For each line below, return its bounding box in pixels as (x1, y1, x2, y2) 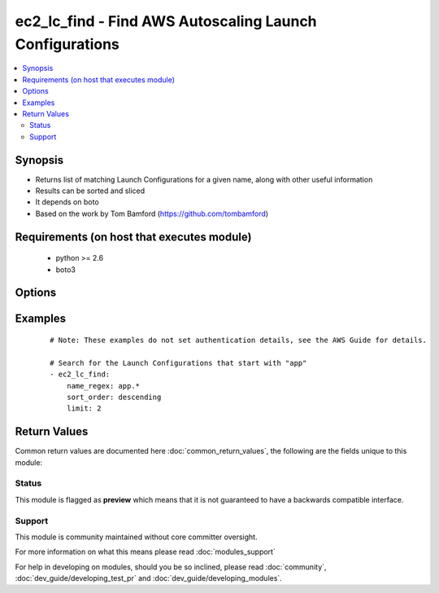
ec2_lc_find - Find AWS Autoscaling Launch (15, 12, 317, 30)
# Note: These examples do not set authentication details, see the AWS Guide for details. (50, 335, 427, 345)
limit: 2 (66, 404, 102, 413)
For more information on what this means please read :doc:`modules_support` (15, 547, 276, 557)
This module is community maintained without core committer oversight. (15, 532, 258, 542)
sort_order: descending (66, 392, 162, 402)
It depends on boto (35, 197, 99, 207)
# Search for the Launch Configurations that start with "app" (50, 358, 307, 367)
